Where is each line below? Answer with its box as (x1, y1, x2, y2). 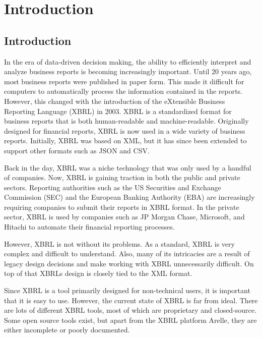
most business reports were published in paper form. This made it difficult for (4, 76, 244, 86)
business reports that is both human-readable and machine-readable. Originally (4, 116, 249, 126)
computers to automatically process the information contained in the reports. (4, 86, 243, 96)
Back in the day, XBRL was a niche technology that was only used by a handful (4, 162, 251, 173)
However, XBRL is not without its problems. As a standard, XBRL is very (4, 238, 235, 249)
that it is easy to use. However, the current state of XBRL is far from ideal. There (4, 295, 258, 305)
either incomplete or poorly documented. (4, 324, 130, 335)
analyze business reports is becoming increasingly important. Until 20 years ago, (4, 66, 252, 77)
